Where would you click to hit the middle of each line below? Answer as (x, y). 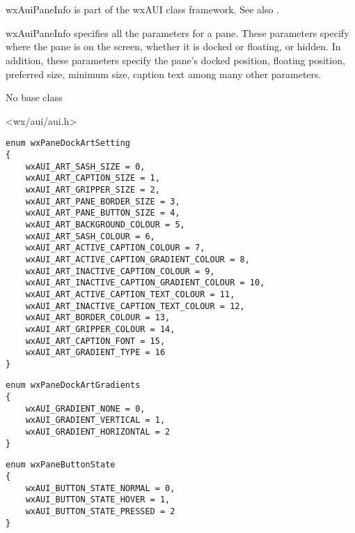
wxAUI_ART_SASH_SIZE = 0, (85, 166)
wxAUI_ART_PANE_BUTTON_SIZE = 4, (103, 213)
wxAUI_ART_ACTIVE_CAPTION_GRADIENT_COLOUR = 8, (137, 259)
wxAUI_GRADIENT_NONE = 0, (85, 408)
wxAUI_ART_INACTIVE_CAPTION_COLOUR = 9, (120, 271)
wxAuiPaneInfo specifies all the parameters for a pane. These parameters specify (177, 32)
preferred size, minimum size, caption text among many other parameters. (164, 74)
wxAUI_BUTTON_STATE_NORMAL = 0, (100, 488)
